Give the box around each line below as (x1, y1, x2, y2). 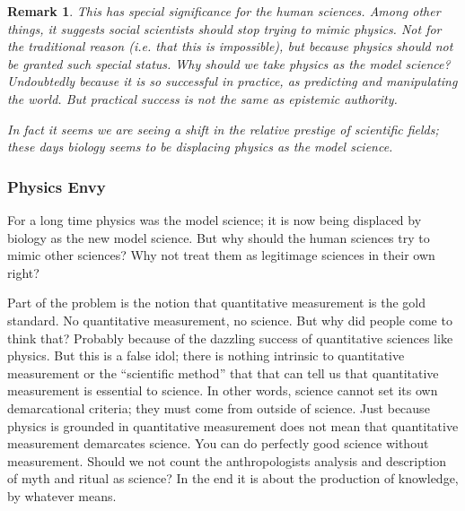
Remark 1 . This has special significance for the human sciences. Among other (7, 2, 441, 20)
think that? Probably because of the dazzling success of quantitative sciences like (7, 328, 453, 347)
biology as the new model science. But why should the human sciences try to (7, 228, 430, 247)
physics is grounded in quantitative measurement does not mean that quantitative (7, 416, 459, 435)
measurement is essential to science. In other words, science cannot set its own (7, 381, 438, 400)
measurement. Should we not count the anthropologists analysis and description (7, 451, 447, 470)
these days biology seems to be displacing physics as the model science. (7, 137, 393, 156)
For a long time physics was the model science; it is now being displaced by (7, 210, 422, 229)
